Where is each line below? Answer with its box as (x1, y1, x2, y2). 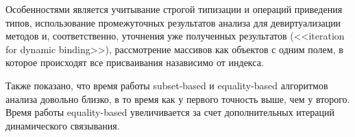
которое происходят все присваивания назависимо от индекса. (5, 55, 264, 70)
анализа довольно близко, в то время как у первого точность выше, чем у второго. (5, 91, 350, 106)
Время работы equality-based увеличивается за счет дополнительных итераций (5, 105, 334, 119)
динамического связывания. (5, 118, 120, 132)
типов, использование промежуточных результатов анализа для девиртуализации (5, 15, 341, 29)
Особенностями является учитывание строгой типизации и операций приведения (5, 2, 343, 16)
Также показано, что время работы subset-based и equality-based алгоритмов (5, 78, 328, 92)
